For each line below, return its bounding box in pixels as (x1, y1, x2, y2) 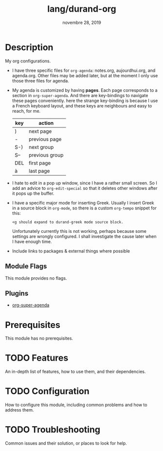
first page (29, 160, 51, 166)
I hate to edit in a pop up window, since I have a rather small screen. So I (12, 180, 157, 186)
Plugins (5, 289, 29, 297)
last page (29, 167, 50, 174)
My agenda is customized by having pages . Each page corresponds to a (12, 87, 158, 93)
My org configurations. (5, 58, 51, 64)
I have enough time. (12, 238, 52, 245)
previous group (29, 151, 64, 158)
